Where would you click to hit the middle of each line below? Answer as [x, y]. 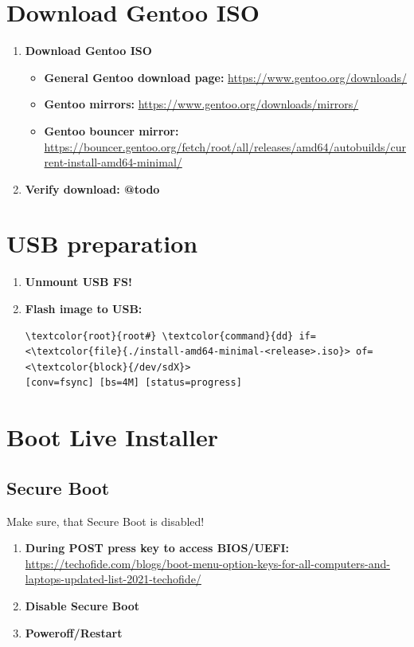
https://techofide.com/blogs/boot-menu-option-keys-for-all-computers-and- [207, 563]
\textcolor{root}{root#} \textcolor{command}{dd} [159, 336]
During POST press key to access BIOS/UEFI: [157, 548]
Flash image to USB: [84, 308]
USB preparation [102, 243]
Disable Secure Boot [82, 605]
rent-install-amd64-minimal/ [113, 162]
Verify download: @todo [92, 188]
